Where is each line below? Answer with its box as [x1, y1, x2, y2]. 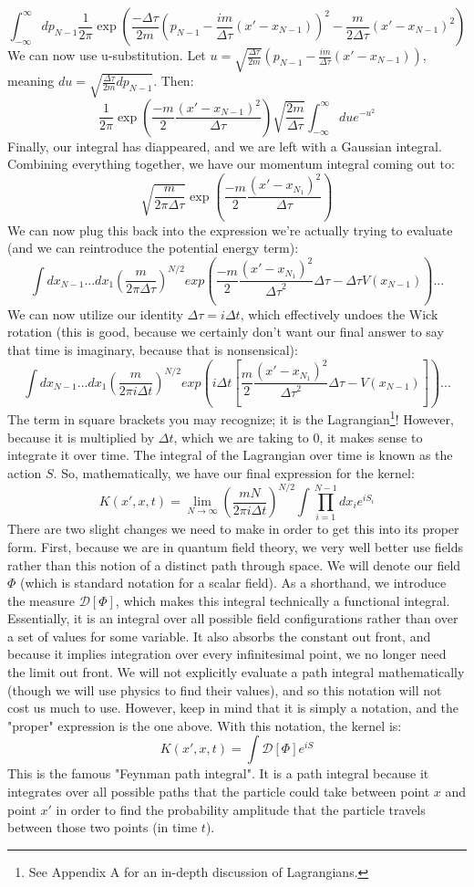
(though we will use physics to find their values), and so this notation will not [7, 680, 442, 699]
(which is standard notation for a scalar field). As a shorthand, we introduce [20, 573, 447, 592]
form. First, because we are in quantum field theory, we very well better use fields [7, 537, 464, 556]
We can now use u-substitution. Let [7, 46, 206, 64]
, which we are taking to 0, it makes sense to [173, 427, 423, 446]
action [7, 463, 42, 482]
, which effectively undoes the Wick [240, 304, 438, 323]
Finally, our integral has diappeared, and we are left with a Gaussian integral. [7, 136, 442, 155]
